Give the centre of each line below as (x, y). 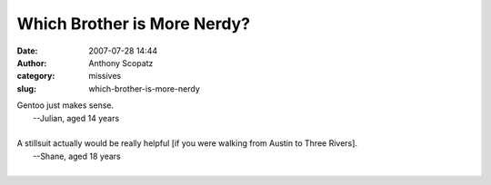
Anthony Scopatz (121, 63)
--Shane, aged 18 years (77, 156)
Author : (32, 63)
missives (105, 76)
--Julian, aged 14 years (76, 118)
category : (36, 76)
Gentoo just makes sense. (65, 105)
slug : (26, 88)
